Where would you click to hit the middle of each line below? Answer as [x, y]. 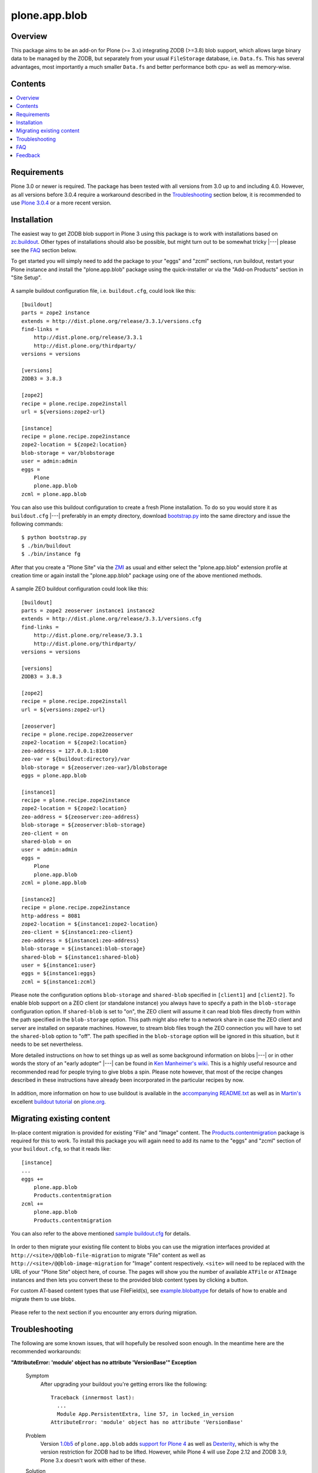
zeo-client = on [45, 833]
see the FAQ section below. [44, 250]
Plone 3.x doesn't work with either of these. [93, 1460]
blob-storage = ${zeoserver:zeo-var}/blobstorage [95, 767]
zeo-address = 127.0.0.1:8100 [65, 751]
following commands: [37, 524]
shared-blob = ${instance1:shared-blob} [80, 957]
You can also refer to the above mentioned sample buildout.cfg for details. [101, 1233]
